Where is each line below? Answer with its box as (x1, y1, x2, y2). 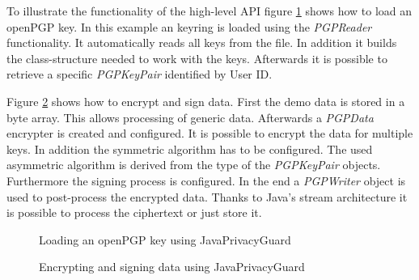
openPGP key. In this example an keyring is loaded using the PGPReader (6, 18, 372, 35)
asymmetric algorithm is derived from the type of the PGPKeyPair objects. (6, 156, 381, 173)
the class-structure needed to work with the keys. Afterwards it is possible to (6, 49, 387, 66)
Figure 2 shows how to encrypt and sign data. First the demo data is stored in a (6, 92, 405, 109)
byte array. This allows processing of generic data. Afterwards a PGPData (6, 108, 374, 125)
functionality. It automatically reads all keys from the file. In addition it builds (6, 34, 397, 51)
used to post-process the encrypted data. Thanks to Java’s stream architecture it (6, 188, 408, 205)
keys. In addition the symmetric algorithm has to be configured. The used (6, 140, 373, 157)
